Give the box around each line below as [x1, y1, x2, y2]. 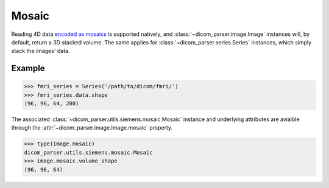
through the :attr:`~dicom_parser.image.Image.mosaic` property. [11, 124, 173, 131]
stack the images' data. [11, 47, 70, 55]
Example [11, 63, 45, 74]
